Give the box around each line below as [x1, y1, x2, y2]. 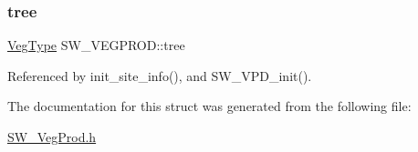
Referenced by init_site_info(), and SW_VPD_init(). [7, 66, 312, 85]
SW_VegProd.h [7, 127, 97, 146]
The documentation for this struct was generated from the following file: [7, 96, 412, 116]
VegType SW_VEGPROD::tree [7, 35, 185, 55]
